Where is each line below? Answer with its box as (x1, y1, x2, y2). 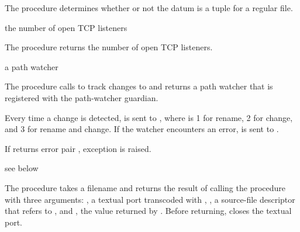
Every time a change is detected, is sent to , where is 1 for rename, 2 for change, (5, 111, 293, 123)
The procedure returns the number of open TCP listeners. (5, 41, 213, 53)
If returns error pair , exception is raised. (5, 142, 151, 154)
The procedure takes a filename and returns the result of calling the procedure (5, 181, 286, 193)
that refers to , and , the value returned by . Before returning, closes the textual (5, 205, 292, 217)
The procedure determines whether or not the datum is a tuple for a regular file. (5, 2, 293, 13)
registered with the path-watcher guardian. (5, 91, 158, 103)
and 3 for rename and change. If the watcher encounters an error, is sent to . (5, 123, 279, 135)
